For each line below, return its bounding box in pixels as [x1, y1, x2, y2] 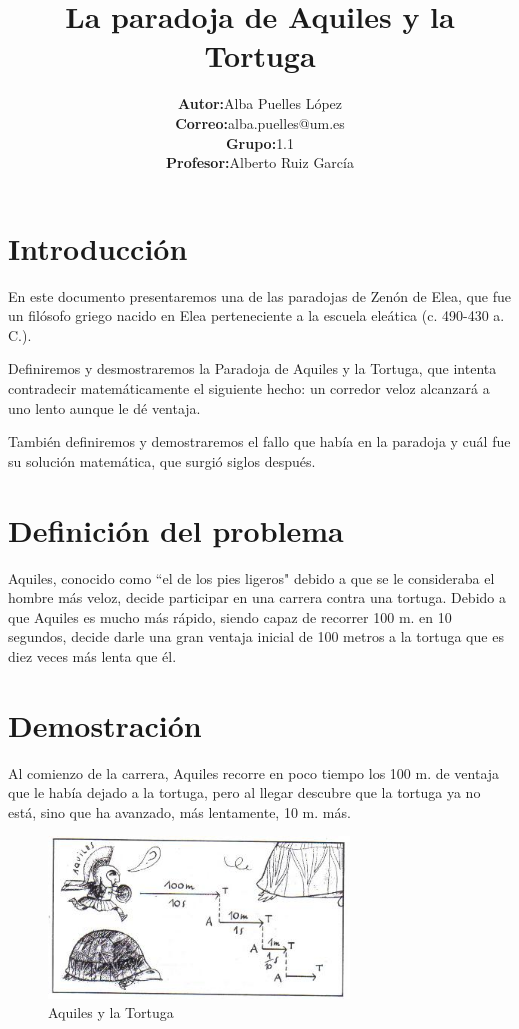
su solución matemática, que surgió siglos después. [8, 450, 316, 471]
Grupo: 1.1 [225, 132, 295, 153]
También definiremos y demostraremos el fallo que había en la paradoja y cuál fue [8, 431, 511, 452]
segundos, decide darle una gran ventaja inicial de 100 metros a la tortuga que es [8, 626, 504, 647]
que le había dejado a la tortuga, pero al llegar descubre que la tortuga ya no [8, 782, 481, 803]
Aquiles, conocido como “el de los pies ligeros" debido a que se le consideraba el [8, 567, 495, 588]
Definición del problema [8, 509, 344, 550]
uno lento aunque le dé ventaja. [8, 397, 201, 418]
